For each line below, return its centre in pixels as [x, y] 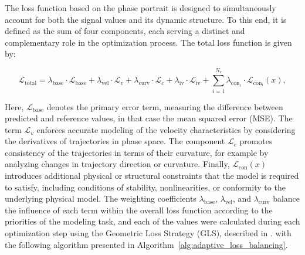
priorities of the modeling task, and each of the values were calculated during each [152, 221]
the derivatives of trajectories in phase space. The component [115, 141]
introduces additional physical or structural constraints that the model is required [152, 176]
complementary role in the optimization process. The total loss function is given [148, 42]
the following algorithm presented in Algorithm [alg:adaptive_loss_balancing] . [146, 244]
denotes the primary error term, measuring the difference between [165, 106]
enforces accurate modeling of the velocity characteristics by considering [166, 129]
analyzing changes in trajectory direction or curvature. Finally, [117, 164]
